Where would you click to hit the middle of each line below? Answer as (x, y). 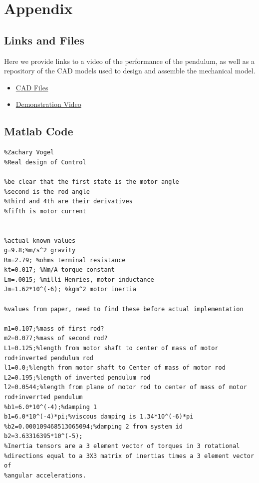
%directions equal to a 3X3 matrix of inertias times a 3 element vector (129, 456)
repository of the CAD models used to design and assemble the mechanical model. (130, 71)
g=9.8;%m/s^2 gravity (40, 250)
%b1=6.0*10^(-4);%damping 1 (51, 407)
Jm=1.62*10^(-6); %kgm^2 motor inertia (70, 289)
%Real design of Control (45, 162)
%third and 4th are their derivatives (68, 202)
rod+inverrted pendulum (43, 397)
